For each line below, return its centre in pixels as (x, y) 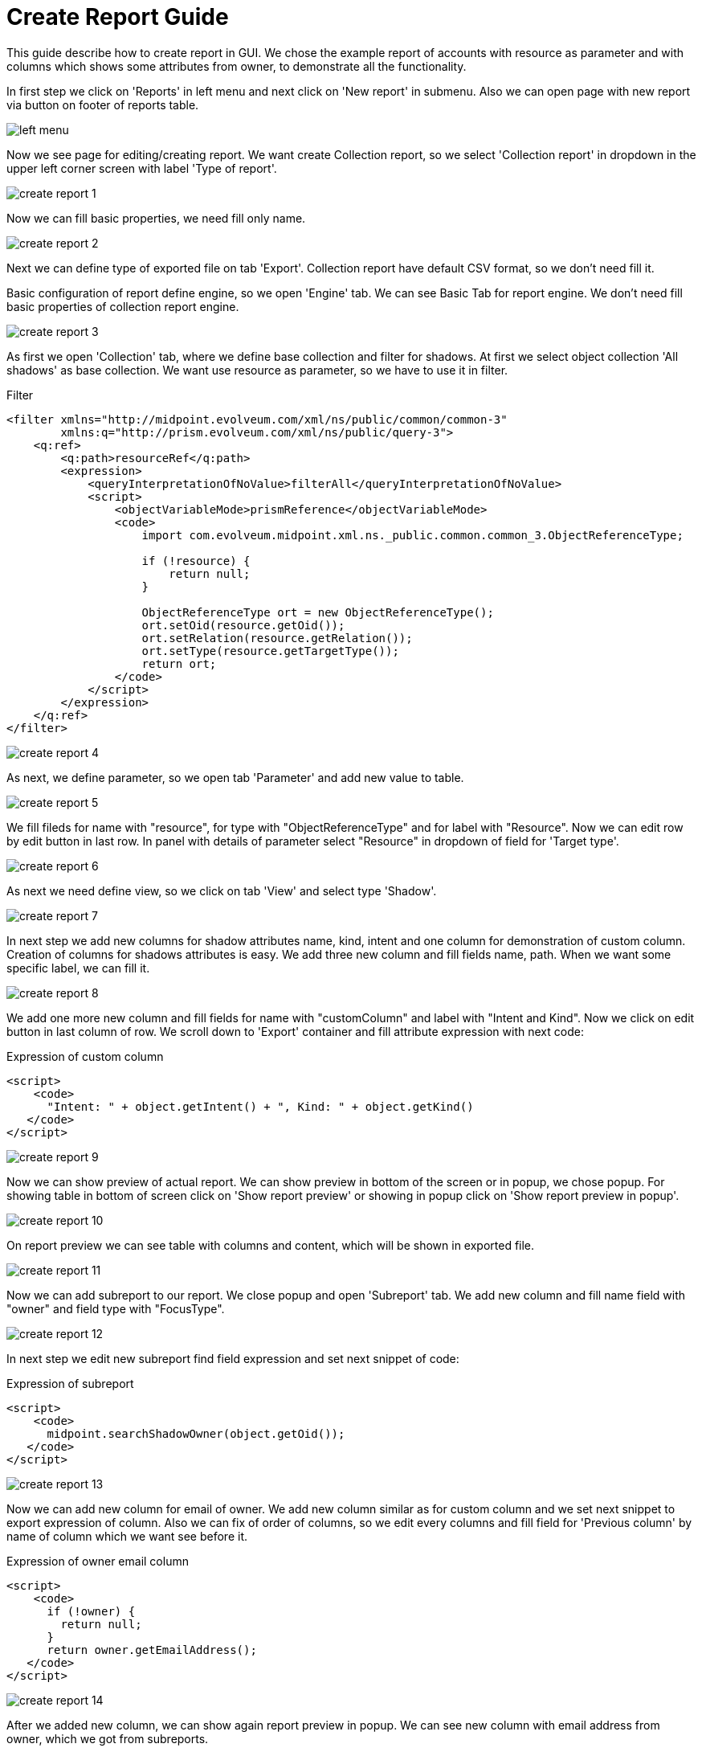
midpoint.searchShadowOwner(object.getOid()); (196, 1433)
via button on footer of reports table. (103, 104)
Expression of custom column (85, 1056)
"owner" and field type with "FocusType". (116, 1308)
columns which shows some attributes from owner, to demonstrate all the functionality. (237, 66)
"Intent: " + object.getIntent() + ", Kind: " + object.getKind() (260, 1106)
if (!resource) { (196, 561)
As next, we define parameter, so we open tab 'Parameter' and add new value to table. (235, 777)
